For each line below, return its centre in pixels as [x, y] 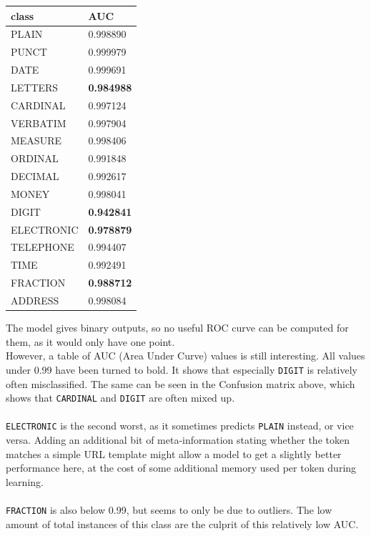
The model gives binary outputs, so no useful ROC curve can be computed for [177, 328]
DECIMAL [35, 176]
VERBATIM [39, 123]
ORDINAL [35, 158]
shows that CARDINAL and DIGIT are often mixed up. [120, 398]
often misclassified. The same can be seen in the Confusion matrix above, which [180, 383]
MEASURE [36, 140]
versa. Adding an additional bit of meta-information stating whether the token [178, 440]
